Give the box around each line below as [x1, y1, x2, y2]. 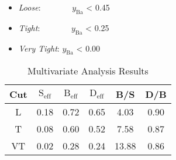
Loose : [18, 1, 41, 13]
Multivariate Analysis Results [27, 64, 149, 78]
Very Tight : [18, 42, 60, 54]
